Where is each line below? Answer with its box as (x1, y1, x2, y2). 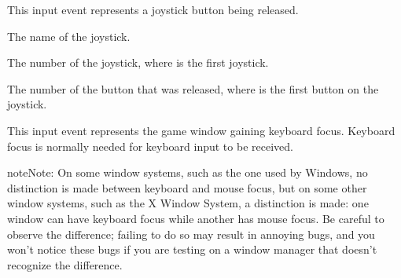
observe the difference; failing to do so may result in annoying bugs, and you (7, 225, 375, 242)
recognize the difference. (7, 256, 123, 273)
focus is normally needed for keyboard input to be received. (7, 137, 293, 154)
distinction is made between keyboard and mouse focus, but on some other (7, 179, 367, 196)
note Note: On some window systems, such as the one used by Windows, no (7, 164, 368, 181)
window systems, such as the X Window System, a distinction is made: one (7, 195, 369, 211)
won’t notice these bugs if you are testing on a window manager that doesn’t (7, 241, 377, 258)
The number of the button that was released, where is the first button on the (7, 80, 379, 97)
